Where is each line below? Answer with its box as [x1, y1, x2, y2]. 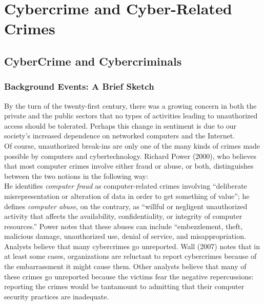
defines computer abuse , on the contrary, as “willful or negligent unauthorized [4, 200, 248, 211]
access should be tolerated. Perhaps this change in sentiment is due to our [4, 120, 237, 131]
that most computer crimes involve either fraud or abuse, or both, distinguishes [4, 160, 254, 171]
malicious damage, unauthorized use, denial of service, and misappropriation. [4, 231, 246, 241]
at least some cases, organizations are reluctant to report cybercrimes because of [4, 251, 257, 261]
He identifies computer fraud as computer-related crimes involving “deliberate [4, 180, 247, 191]
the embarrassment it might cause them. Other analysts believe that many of [4, 261, 247, 272]
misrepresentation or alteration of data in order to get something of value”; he [4, 190, 250, 201]
